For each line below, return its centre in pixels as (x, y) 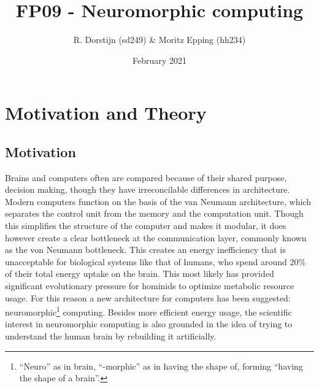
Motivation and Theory (106, 113)
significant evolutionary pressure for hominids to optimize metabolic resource (150, 286)
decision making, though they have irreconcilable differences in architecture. (148, 189)
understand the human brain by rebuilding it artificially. (111, 336)
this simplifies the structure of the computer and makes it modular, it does (146, 226)
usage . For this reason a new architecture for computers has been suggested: (148, 297)
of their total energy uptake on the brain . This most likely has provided (140, 274)
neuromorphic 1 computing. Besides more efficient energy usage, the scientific (148, 311)
